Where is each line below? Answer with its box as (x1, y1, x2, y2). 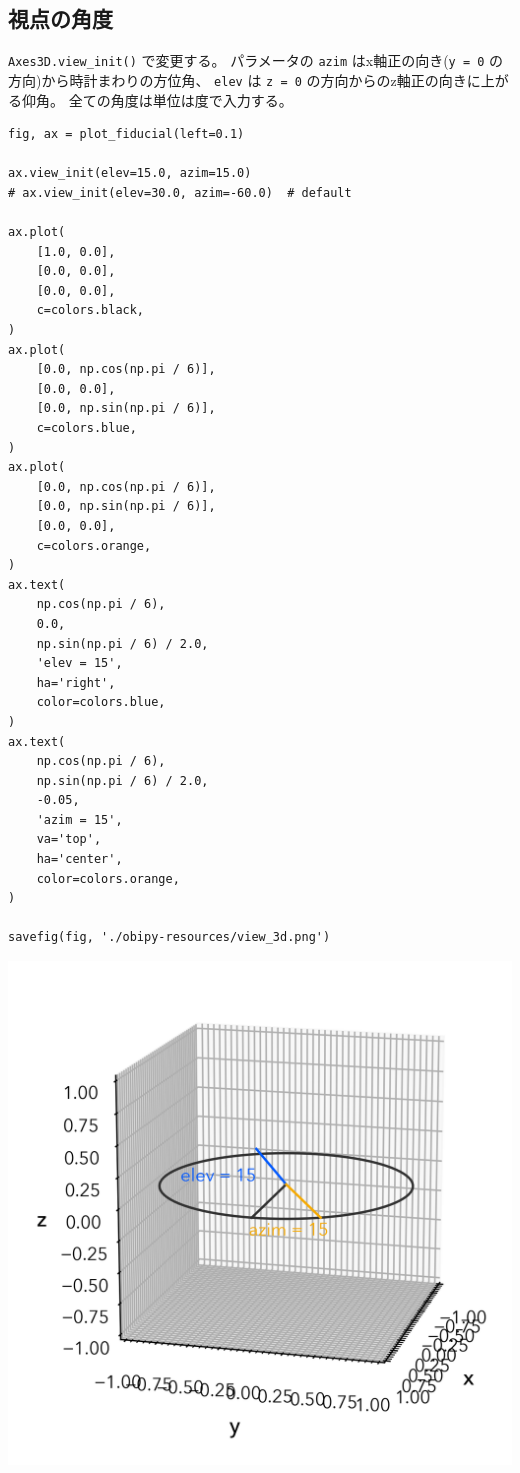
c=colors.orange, (36, 538, 152, 553)
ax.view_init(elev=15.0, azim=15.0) (8, 166, 252, 181)
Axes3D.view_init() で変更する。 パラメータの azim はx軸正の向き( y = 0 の (8, 50, 504, 71)
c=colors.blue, (36, 421, 137, 436)
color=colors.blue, (36, 695, 166, 710)
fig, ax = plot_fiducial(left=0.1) (8, 127, 245, 142)
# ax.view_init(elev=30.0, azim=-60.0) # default (8, 185, 352, 200)
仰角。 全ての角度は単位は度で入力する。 (21, 89, 293, 110)
